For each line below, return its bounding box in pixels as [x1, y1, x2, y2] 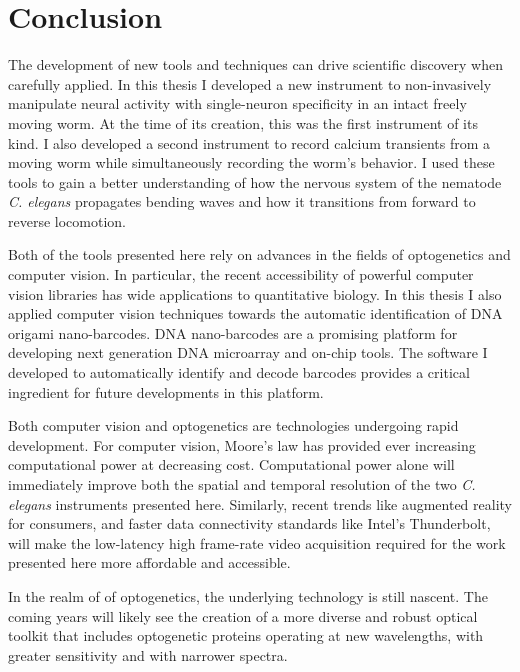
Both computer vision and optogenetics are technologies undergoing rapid [8, 415, 459, 436]
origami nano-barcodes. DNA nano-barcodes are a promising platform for [8, 322, 458, 343]
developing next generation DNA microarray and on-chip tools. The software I [8, 342, 488, 363]
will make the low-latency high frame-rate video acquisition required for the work [8, 532, 506, 553]
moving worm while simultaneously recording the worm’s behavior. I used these [8, 152, 495, 173]
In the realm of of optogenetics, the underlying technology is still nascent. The [8, 585, 488, 606]
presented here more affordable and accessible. [8, 552, 291, 573]
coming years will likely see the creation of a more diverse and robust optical [8, 605, 478, 626]
